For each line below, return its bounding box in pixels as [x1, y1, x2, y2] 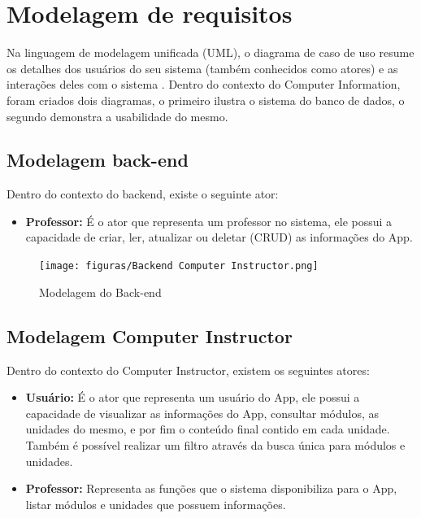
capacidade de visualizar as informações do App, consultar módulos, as [25, 404, 379, 421]
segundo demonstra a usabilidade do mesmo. [7, 107, 228, 124]
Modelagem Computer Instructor [7, 323, 293, 348]
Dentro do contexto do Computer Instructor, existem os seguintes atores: [7, 361, 370, 378]
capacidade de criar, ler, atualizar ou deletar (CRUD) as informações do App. [25, 229, 413, 246]
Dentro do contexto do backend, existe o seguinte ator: [7, 185, 279, 202]
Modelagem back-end [7, 147, 189, 172]
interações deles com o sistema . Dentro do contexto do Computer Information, [7, 76, 401, 93]
